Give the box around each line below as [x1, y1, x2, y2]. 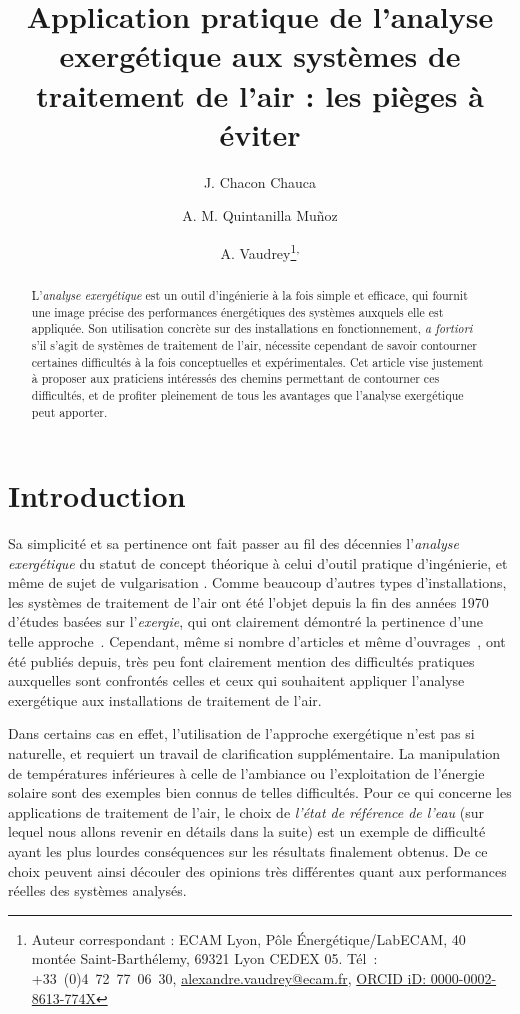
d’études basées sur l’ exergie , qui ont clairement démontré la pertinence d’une [8, 611, 484, 632]
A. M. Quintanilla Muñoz [182, 205, 338, 226]
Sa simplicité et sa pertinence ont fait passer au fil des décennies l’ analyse [8, 533, 459, 554]
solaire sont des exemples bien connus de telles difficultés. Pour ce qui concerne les [8, 782, 512, 803]
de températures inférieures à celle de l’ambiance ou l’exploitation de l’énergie [8, 762, 485, 783]
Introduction [8, 475, 186, 516]
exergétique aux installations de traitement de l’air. [8, 689, 322, 710]
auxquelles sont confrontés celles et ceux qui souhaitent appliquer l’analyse [8, 670, 465, 691]
